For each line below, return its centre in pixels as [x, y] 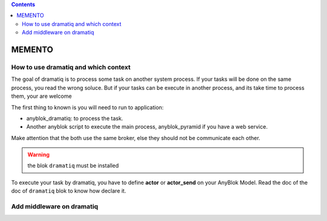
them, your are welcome [41, 96]
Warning [38, 155]
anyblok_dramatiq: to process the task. [75, 118]
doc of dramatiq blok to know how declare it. [69, 191]
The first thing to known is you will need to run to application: [88, 107]
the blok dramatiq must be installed [73, 165]
